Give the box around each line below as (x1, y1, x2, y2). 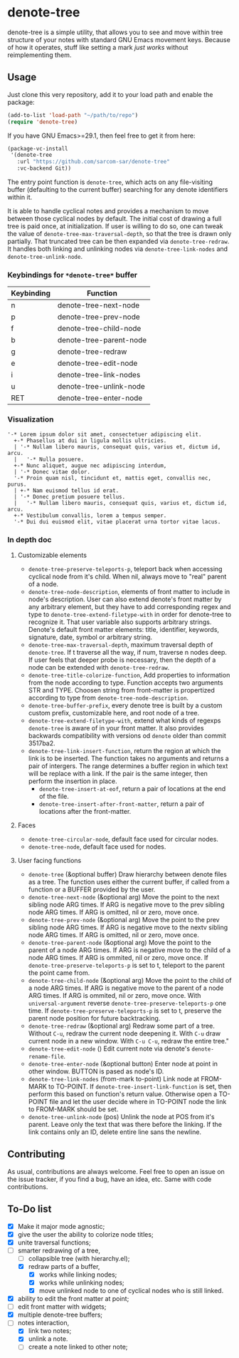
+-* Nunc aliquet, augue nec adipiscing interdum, (14, 461, 167, 469)
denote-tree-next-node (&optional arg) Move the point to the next (28, 892, 220, 901)
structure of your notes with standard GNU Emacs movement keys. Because (7, 35, 231, 44)
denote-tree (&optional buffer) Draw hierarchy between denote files (28, 869, 228, 878)
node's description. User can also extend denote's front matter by (28, 595, 222, 603)
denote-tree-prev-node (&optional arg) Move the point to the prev (28, 915, 220, 924)
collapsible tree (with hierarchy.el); (28, 1254, 130, 1262)
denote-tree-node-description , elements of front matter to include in (28, 587, 230, 596)
